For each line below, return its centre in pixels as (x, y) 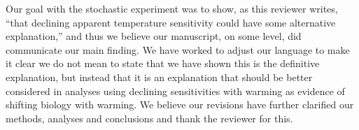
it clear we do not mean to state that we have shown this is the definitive (163, 63)
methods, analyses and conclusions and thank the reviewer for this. (149, 118)
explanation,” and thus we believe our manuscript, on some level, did (154, 36)
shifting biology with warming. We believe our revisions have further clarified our (180, 104)
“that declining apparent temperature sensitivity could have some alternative (171, 22)
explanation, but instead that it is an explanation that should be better (159, 77)
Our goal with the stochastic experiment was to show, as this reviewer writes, (172, 8)
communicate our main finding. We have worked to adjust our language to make (178, 49)
